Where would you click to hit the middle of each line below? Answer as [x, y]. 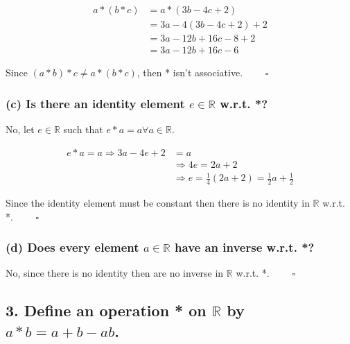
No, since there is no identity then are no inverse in [115, 273]
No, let [20, 129]
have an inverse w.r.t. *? [245, 247]
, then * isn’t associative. [190, 72]
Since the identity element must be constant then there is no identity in [158, 202]
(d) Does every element [72, 247]
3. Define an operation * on [106, 310]
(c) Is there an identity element [95, 103]
